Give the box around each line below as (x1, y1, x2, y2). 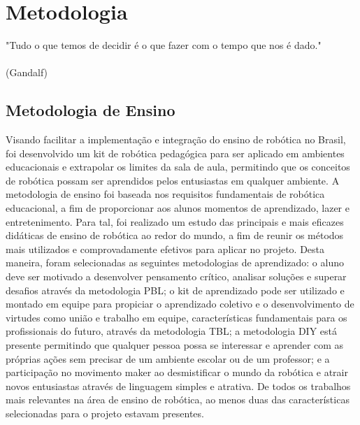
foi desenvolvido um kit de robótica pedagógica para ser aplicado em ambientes (6, 145, 345, 160)
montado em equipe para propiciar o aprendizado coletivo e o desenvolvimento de (6, 296, 354, 311)
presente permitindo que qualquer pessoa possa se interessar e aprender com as (6, 338, 344, 352)
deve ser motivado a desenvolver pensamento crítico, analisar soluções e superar (6, 269, 347, 284)
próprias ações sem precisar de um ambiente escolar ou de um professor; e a (6, 351, 330, 366)
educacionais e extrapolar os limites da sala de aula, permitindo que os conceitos (6, 159, 350, 174)
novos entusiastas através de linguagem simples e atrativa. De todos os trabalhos (6, 378, 351, 393)
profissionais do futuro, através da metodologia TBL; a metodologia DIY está (6, 324, 337, 338)
